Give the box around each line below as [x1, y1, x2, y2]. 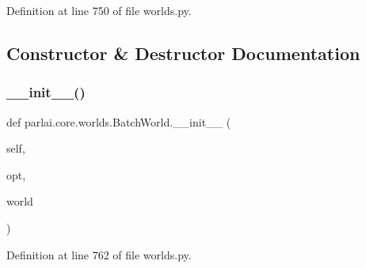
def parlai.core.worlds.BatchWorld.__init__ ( [6, 113, 231, 130]
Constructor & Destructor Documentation [6, 40, 360, 65]
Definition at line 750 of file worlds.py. [6, 2, 192, 18]
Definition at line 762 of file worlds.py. [6, 246, 192, 262]
